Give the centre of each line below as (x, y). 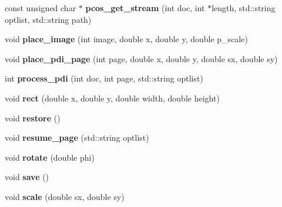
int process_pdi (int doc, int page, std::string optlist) (104, 78)
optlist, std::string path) (48, 19)
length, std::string (244, 8)
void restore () (33, 118)
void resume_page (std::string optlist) (77, 138)
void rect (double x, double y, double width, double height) (112, 98)
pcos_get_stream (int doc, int (145, 8)
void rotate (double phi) (50, 157)
